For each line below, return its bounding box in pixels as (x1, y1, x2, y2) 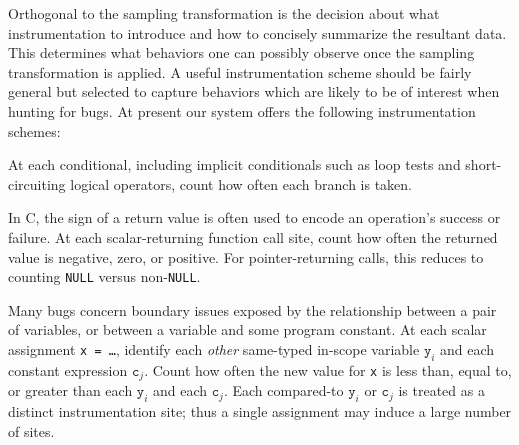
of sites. (8, 420, 55, 441)
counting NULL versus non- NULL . (8, 266, 201, 287)
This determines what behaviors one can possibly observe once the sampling (8, 42, 475, 63)
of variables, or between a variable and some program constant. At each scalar (8, 319, 487, 340)
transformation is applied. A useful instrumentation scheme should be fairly (8, 61, 472, 82)
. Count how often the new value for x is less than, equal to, (144, 359, 512, 380)
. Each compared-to (223, 380, 344, 401)
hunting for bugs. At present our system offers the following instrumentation (8, 100, 476, 121)
